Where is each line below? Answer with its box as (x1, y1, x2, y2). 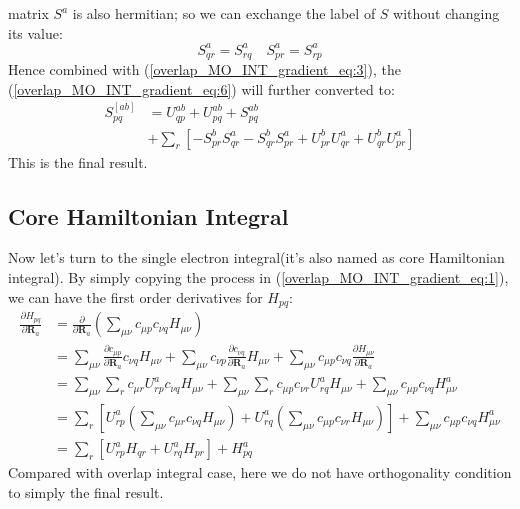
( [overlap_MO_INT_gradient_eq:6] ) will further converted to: (8, 78, 395, 99)
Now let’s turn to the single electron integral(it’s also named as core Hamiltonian (8, 247, 505, 268)
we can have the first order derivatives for (8, 286, 263, 307)
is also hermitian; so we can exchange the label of (72, 3, 376, 23)
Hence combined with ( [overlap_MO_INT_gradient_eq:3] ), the (8, 59, 401, 80)
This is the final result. (8, 151, 148, 172)
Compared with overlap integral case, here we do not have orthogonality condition (8, 462, 512, 483)
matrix (8, 3, 49, 23)
